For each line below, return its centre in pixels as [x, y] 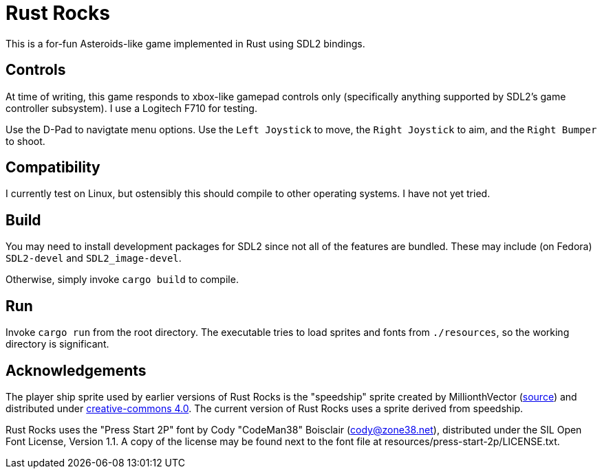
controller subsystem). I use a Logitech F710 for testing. [131, 108]
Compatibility [53, 168]
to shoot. [25, 141]
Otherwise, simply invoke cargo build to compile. [122, 280]
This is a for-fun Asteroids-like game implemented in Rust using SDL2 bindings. [185, 43]
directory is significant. [57, 344]
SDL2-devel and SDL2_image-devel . [94, 258]
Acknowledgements [76, 370]
